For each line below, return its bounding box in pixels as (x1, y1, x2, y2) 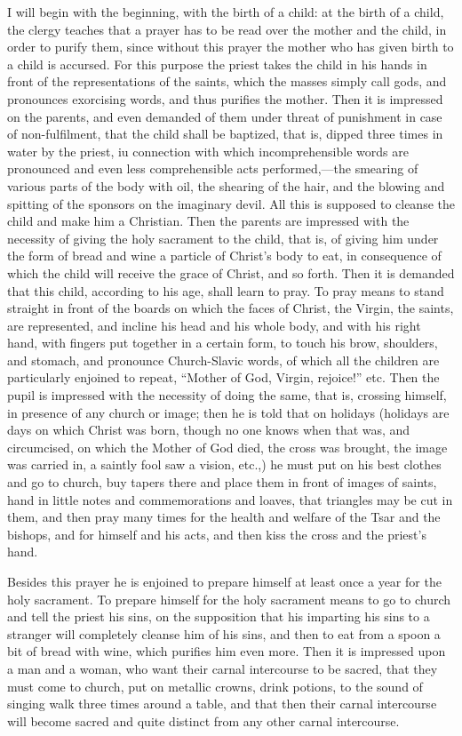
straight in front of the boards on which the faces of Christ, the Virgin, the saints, (7, 299, 454, 317)
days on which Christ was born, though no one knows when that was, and (7, 420, 410, 439)
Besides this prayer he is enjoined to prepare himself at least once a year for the (7, 572, 442, 590)
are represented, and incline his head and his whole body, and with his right (7, 316, 421, 334)
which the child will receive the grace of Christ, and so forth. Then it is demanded (7, 263, 455, 282)
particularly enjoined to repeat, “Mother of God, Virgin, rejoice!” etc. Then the (7, 368, 440, 387)
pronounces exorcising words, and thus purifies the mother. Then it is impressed (7, 89, 443, 108)
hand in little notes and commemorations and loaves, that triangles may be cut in (7, 490, 453, 508)
